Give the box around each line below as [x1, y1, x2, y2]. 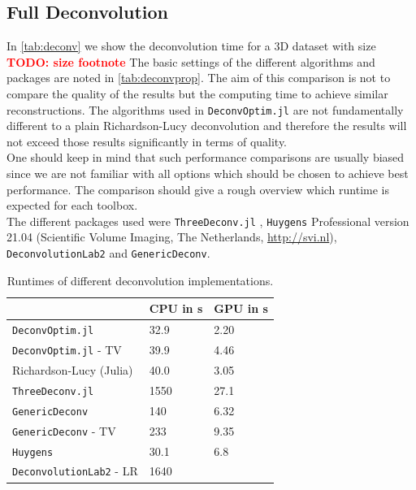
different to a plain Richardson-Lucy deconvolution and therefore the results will [6, 117, 407, 134]
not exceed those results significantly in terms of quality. [6, 132, 288, 150]
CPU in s [149, 300, 203, 317]
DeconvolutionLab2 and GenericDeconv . [6, 245, 210, 262]
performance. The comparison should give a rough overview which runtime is [6, 180, 390, 197]
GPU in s [214, 300, 268, 317]
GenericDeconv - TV [12, 422, 116, 439]
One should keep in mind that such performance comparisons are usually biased [6, 149, 405, 166]
